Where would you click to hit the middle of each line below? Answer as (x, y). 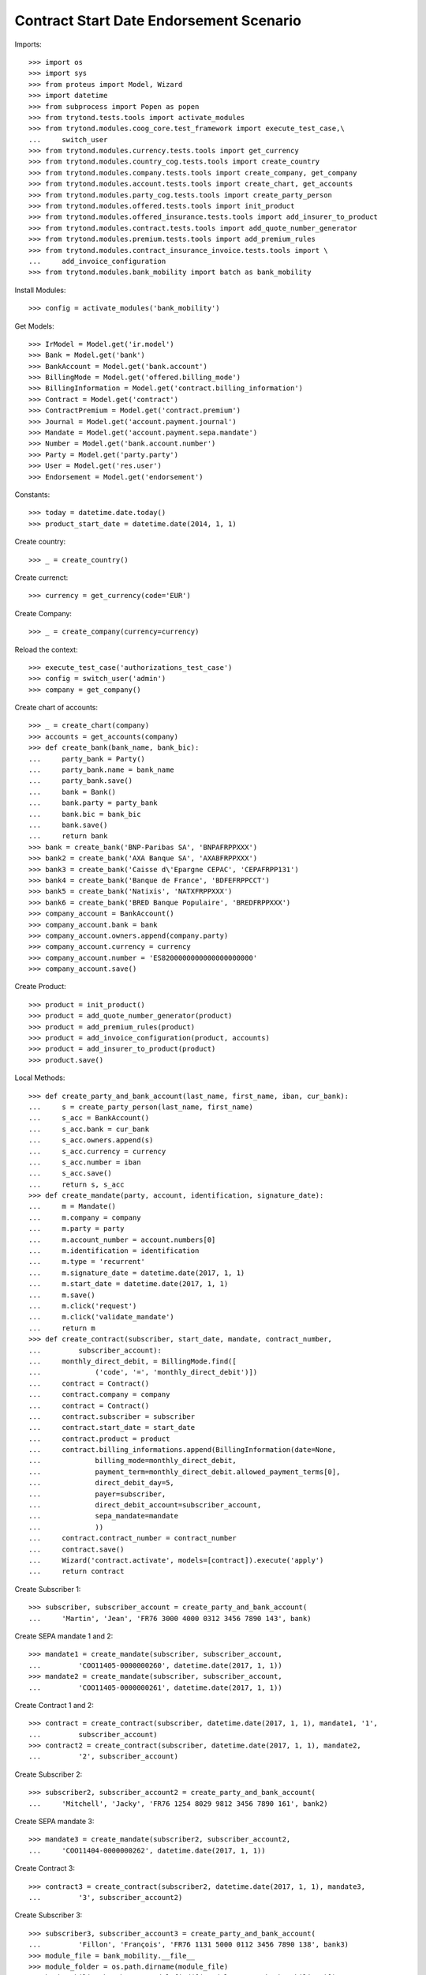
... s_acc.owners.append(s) (91, 1140)
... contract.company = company (99, 1395)
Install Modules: (40, 290)
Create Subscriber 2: (49, 1774)
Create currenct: (41, 577)
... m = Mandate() (73, 1206)
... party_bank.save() (81, 781)
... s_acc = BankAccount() (89, 1118)
